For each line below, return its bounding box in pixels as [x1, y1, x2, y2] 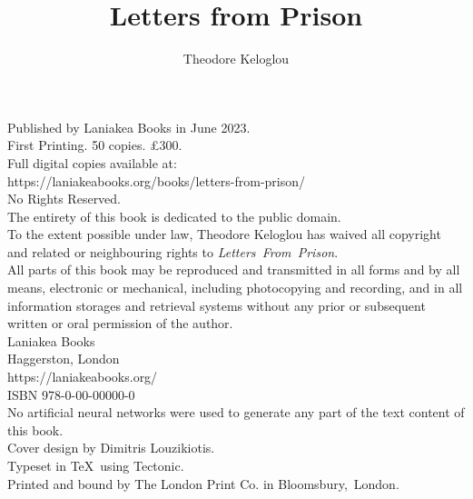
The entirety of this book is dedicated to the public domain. [7, 206, 341, 225]
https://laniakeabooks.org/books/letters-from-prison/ [7, 171, 306, 190]
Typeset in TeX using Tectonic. [7, 456, 184, 474]
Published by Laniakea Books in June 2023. [7, 117, 251, 136]
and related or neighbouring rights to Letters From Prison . [7, 242, 339, 261]
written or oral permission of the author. [7, 314, 233, 333]
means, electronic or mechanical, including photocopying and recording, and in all [7, 278, 463, 297]
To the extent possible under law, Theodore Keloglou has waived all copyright [7, 225, 441, 244]
